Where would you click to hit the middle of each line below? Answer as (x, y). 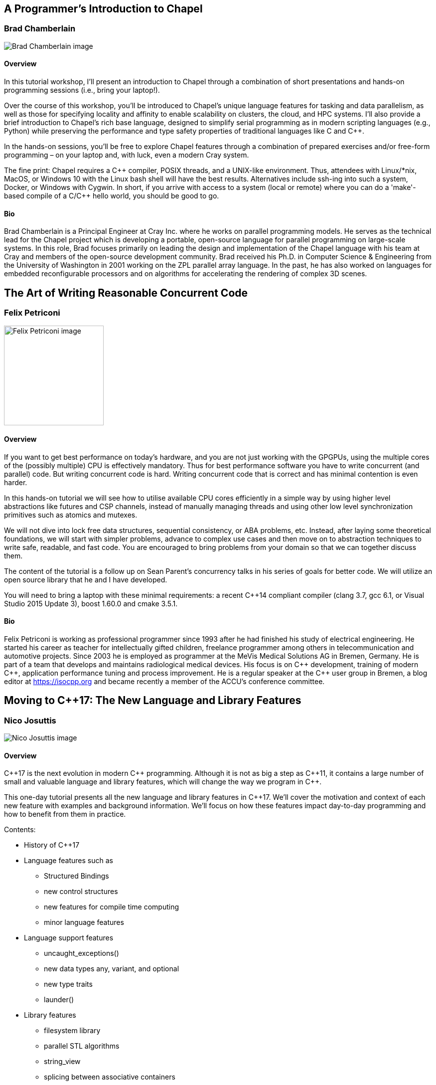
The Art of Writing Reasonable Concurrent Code (126, 293)
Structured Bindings (76, 876)
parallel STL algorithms (82, 1046)
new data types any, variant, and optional (112, 969)
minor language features (84, 922)
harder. (16, 482)
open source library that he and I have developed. (86, 579)
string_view (62, 1062)
